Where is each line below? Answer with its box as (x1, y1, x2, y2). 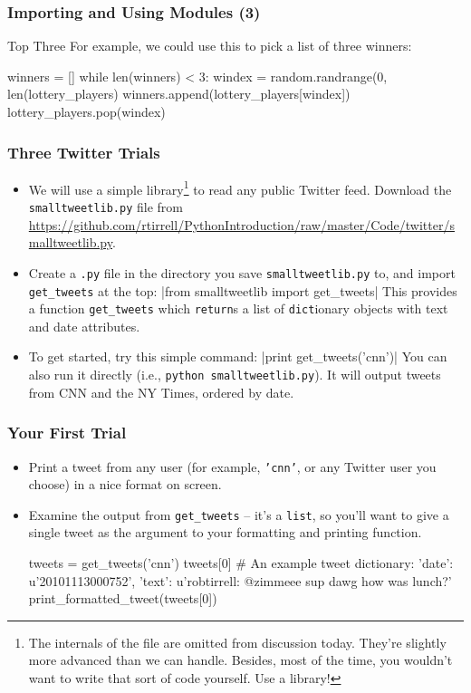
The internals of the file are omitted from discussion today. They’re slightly (28, 632, 447, 651)
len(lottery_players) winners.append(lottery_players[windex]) (7, 84, 351, 103)
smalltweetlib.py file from (28, 197, 183, 217)
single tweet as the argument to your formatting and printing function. (28, 523, 422, 542)
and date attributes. (28, 316, 140, 335)
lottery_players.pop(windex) (7, 102, 166, 120)
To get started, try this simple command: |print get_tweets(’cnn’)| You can (28, 347, 447, 366)
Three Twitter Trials (7, 140, 160, 163)
